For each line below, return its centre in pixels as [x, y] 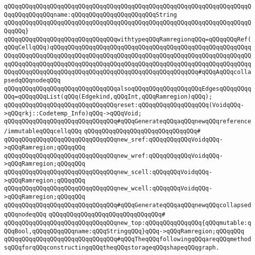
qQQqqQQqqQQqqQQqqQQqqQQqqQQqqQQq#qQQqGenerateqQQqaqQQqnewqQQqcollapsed [128, 205]
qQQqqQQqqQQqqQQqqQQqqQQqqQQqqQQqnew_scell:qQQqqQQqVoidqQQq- [108, 172]
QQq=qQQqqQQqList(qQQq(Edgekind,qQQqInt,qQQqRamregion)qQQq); [108, 97]
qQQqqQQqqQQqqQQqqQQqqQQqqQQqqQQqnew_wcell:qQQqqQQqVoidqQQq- [108, 189]
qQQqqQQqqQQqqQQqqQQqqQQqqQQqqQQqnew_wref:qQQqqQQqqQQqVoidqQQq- [113, 156]
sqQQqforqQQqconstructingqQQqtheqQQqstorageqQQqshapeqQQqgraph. [112, 248]
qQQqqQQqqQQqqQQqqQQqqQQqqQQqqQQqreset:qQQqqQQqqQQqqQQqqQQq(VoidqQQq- [124, 105]
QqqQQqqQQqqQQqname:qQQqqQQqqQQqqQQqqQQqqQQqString [91, 15]
